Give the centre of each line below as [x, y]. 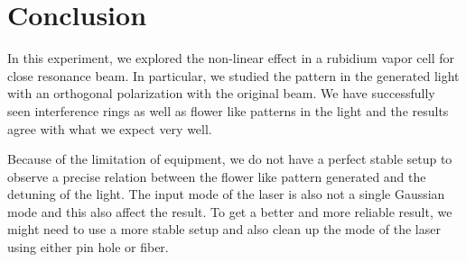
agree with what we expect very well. [110, 128]
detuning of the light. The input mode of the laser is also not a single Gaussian [226, 194]
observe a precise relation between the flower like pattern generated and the [217, 176]
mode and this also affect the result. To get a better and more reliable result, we [230, 211]
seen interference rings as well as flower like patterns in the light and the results [228, 110]
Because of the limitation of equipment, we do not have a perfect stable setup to [230, 159]
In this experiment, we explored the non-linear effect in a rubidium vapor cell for [231, 58]
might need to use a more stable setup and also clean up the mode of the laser [224, 229]
